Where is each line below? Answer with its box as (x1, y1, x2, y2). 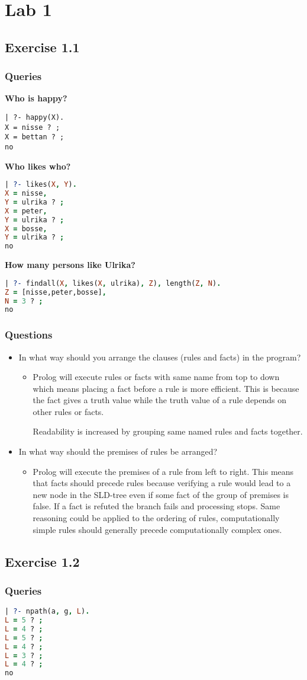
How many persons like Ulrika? (5, 258, 135, 271)
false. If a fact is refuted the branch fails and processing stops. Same (33, 500, 280, 512)
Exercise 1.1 (5, 37, 80, 56)
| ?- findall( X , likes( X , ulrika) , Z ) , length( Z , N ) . (5, 279, 221, 288)
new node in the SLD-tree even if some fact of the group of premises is (33, 488, 289, 500)
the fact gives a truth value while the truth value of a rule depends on (33, 394, 287, 406)
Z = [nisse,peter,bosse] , (5, 288, 106, 296)
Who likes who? (5, 159, 71, 172)
